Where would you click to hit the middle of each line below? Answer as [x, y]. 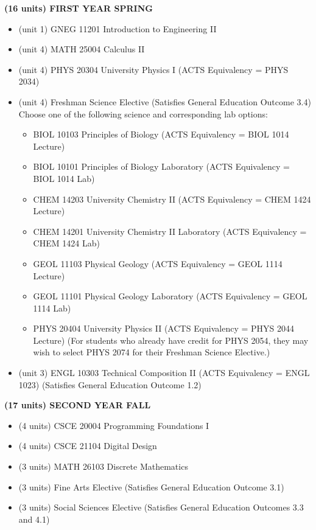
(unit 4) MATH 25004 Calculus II [82, 49]
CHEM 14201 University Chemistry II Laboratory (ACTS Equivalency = [170, 231]
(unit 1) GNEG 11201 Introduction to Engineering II [118, 28]
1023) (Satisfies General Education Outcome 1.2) [110, 384]
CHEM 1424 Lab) [66, 243]
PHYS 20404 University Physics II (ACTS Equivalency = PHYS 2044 [164, 328]
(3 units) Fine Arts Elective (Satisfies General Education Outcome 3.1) [151, 486]
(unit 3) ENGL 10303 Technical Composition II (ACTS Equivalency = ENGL [164, 373]
